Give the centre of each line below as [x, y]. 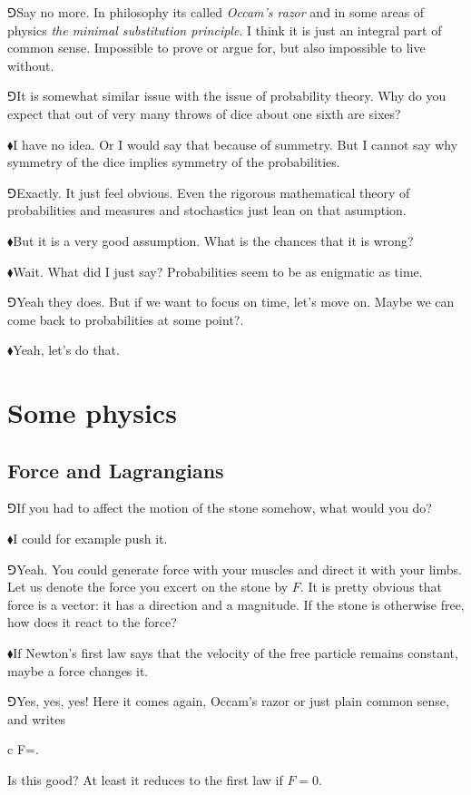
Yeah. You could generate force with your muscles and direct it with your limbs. [239, 569]
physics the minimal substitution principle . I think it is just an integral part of [225, 29]
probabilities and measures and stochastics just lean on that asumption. [207, 210]
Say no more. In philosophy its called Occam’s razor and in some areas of [221, 12]
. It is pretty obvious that [371, 587]
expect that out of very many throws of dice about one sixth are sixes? [204, 113]
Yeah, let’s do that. [66, 350]
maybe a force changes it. [78, 670]
